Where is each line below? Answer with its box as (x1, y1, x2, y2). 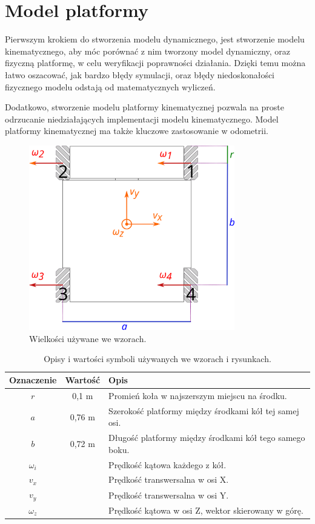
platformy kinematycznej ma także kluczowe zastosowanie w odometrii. (5, 124, 268, 137)
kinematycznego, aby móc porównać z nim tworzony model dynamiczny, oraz (5, 44, 291, 57)
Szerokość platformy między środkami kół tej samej (108, 404, 299, 417)
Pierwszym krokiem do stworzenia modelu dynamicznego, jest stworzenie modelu (5, 33, 305, 45)
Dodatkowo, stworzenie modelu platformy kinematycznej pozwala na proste (5, 101, 284, 113)
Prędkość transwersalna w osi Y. (108, 488, 229, 501)
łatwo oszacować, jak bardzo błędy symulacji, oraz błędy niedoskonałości (5, 68, 275, 81)
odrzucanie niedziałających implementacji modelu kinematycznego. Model (5, 112, 279, 125)
